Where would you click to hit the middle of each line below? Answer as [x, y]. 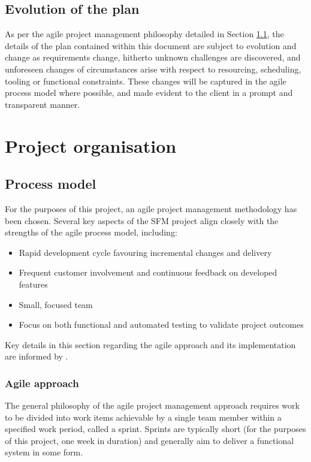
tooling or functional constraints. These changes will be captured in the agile [146, 81]
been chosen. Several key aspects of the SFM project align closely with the [142, 220]
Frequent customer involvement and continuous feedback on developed [148, 272]
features [33, 284]
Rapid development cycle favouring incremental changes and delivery [145, 252]
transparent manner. [43, 104]
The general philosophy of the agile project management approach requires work [152, 405]
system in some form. [44, 452]
